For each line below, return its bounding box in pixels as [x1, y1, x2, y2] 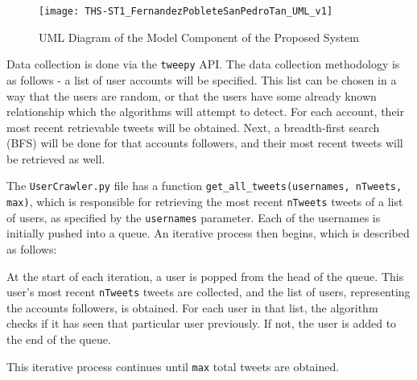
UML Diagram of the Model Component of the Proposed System [39, 28, 359, 45]
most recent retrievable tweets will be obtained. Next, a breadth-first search [6, 118, 380, 135]
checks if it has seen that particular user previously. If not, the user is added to [6, 315, 397, 332]
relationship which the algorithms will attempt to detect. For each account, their [6, 103, 405, 120]
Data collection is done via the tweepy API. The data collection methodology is [6, 56, 400, 72]
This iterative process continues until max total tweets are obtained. [6, 357, 340, 374]
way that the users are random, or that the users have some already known [6, 87, 377, 104]
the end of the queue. [6, 331, 111, 348]
